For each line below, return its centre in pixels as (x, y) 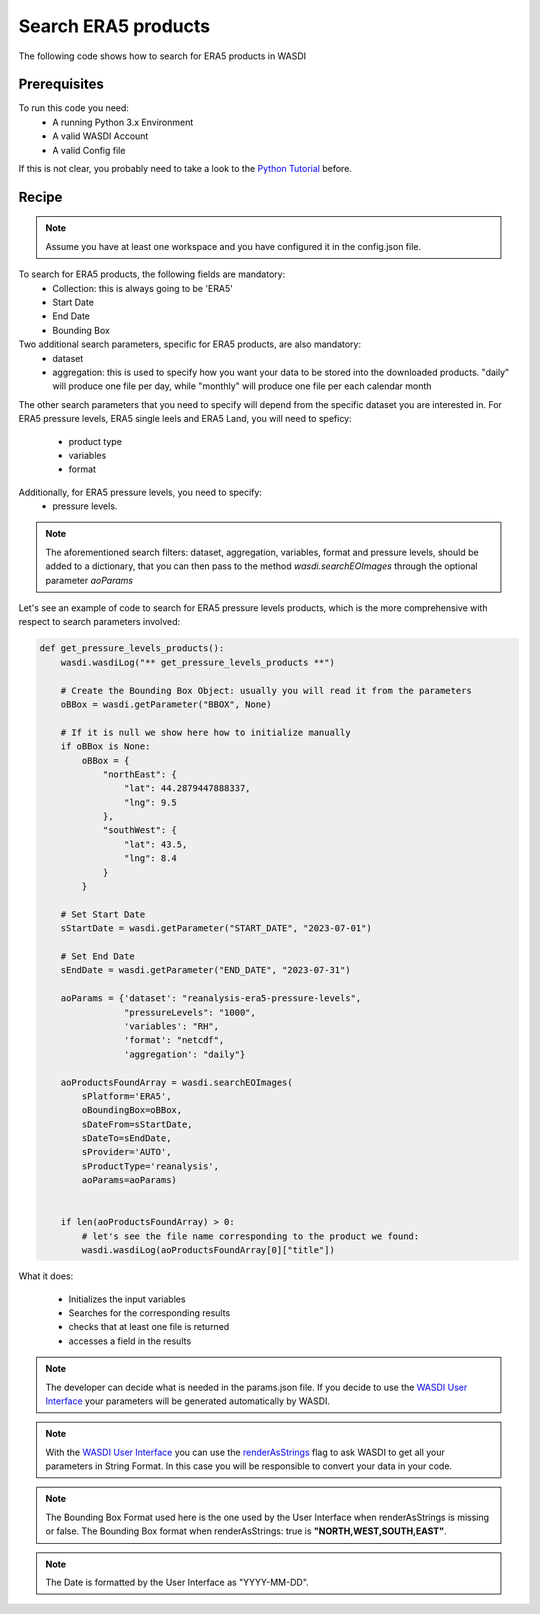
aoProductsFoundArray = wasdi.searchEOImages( (177, 1082)
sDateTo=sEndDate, (126, 1138)
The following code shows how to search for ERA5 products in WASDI (162, 56)
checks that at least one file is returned (149, 1327)
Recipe (40, 196)
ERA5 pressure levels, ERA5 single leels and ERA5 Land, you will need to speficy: (185, 419)
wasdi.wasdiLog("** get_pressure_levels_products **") (197, 662)
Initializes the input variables (127, 1299)
